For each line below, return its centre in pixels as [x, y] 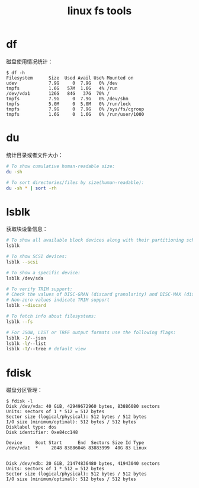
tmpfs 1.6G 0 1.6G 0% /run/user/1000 [75, 114]
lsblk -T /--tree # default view [46, 349]
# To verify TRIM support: [39, 289]
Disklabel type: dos [32, 427]
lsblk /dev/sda [25, 278]
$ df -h [16, 72]
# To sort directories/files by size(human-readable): [75, 182]
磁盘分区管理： [24, 390]
